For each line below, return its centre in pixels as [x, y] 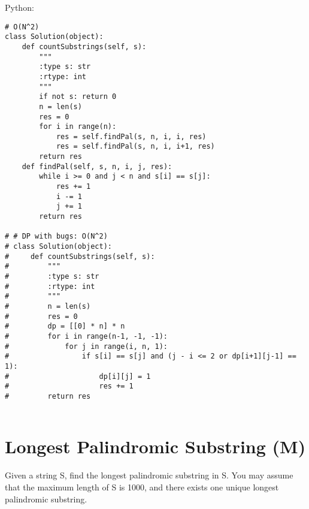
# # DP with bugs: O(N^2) [56, 237]
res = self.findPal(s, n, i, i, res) [131, 136]
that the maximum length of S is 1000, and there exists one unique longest [142, 487]
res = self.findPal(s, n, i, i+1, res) [135, 147]
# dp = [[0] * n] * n [65, 326]
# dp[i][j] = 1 [78, 376]
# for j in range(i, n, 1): [87, 346]
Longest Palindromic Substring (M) [155, 446]
